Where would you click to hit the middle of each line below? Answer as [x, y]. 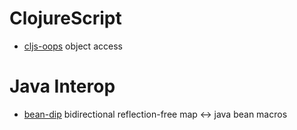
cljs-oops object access [73, 46]
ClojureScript [65, 18]
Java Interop [62, 86]
